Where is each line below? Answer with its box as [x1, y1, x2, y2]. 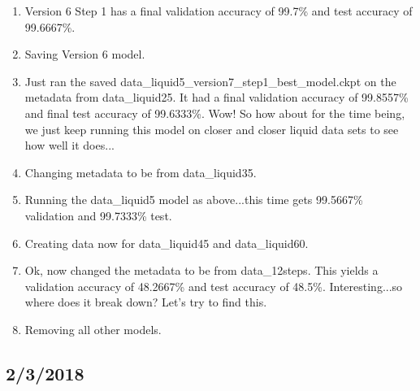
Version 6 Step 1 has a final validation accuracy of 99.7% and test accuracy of [24, 2, 413, 19]
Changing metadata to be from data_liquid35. [24, 163, 257, 180]
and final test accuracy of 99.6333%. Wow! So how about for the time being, [24, 104, 405, 121]
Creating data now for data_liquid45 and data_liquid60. [24, 234, 309, 251]
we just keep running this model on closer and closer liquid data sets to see [24, 120, 399, 137]
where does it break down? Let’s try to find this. [24, 293, 267, 311]
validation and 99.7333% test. [24, 206, 172, 224]
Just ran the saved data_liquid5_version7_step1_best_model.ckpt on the [24, 72, 396, 89]
